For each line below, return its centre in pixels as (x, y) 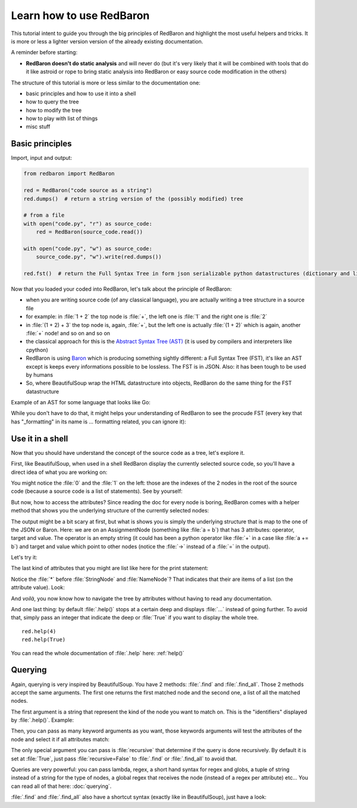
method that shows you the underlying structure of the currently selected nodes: (110, 511)
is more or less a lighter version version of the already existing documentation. (107, 41)
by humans (40, 375)
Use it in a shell (40, 438)
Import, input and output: (42, 158)
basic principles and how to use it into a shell (81, 93)
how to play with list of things (62, 118)
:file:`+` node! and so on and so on (68, 333)
